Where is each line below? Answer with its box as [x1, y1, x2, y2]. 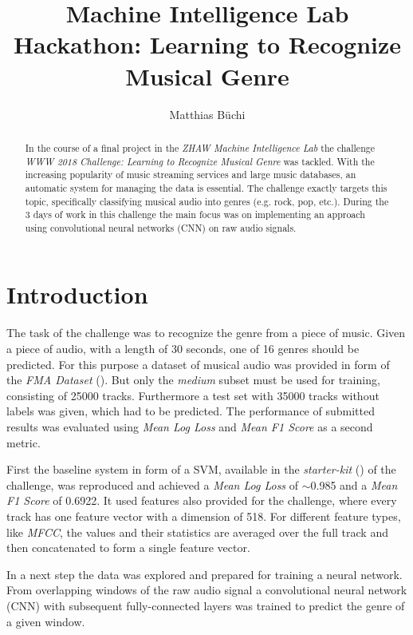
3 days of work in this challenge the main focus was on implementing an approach [25, 208, 365, 221]
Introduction [6, 278, 148, 311]
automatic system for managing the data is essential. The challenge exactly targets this [25, 181, 387, 194]
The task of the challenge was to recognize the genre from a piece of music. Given [6, 324, 406, 341]
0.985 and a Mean [310, 476, 398, 493]
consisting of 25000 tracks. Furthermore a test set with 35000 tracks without [6, 387, 380, 403]
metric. [6, 434, 41, 450]
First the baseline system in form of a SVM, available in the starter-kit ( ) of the [6, 461, 396, 478]
